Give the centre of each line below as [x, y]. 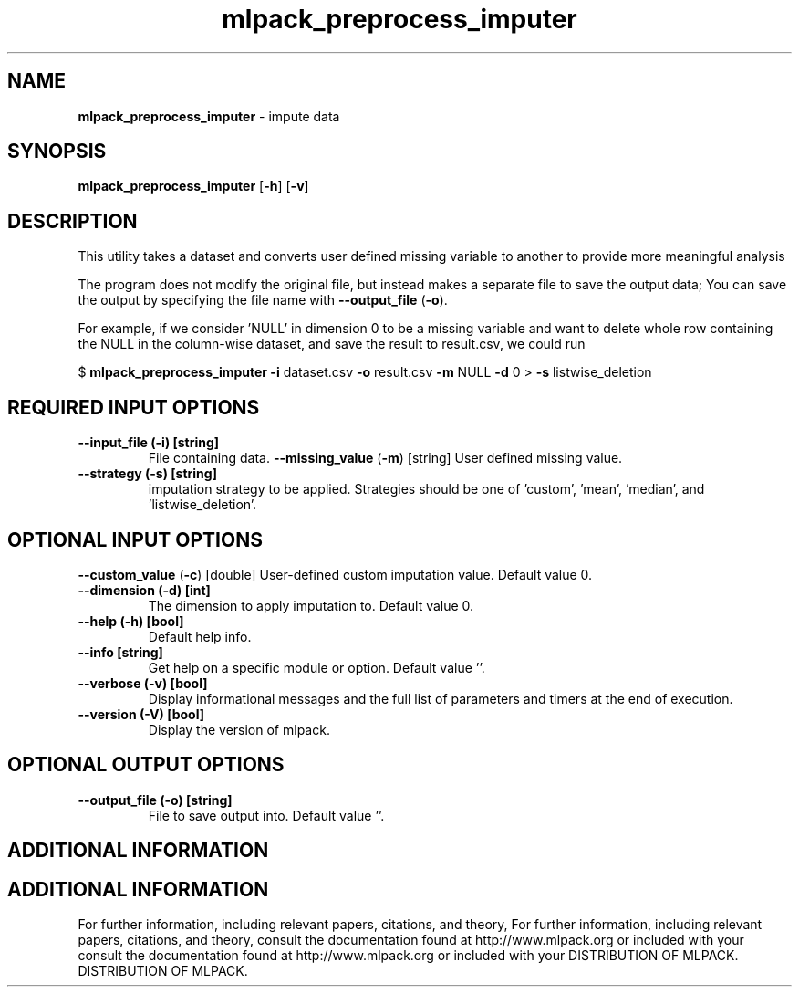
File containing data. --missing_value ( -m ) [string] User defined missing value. [385, 458]
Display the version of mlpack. [239, 729]
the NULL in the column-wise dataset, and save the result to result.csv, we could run [332, 344]
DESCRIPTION [73, 221]
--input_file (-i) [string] [149, 443]
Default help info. [200, 636]
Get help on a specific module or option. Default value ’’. [316, 667]
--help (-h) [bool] [131, 621]
